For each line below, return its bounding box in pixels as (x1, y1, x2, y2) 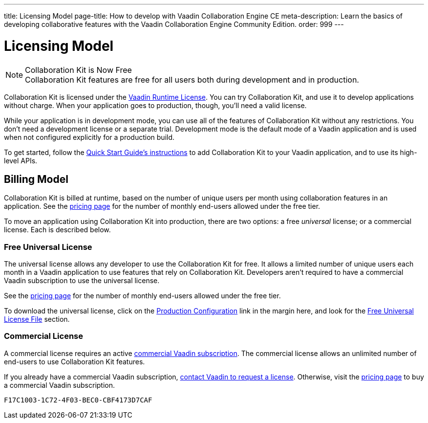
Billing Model (4, 173, 68, 185)
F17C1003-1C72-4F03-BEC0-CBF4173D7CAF (4, 396, 152, 404)
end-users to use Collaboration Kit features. (4, 357, 145, 366)
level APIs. (4, 156, 38, 165)
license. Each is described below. (4, 225, 111, 234)
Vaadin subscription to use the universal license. (4, 276, 160, 285)
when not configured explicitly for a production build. (4, 133, 175, 141)
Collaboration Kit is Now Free (25, 65, 132, 75)
